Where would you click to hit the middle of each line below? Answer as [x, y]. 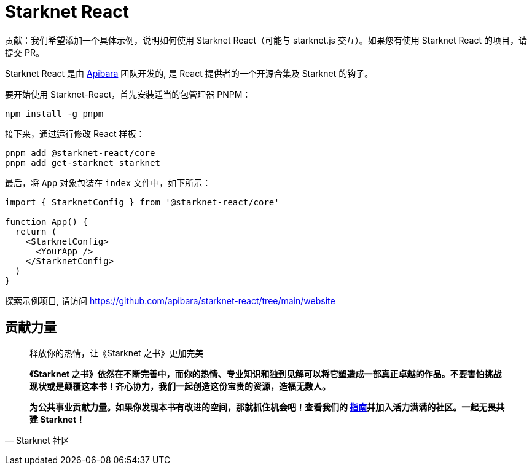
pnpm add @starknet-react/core [80, 153]
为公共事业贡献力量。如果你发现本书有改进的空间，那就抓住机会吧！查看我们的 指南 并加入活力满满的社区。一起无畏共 [267, 407]
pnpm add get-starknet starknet [83, 163]
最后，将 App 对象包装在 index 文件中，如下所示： [108, 182]
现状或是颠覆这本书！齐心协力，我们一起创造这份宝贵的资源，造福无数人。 [180, 386]
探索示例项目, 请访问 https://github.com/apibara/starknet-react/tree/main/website [170, 300]
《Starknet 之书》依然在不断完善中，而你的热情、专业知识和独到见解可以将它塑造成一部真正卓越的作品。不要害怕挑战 [266, 374]
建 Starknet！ [57, 419]
